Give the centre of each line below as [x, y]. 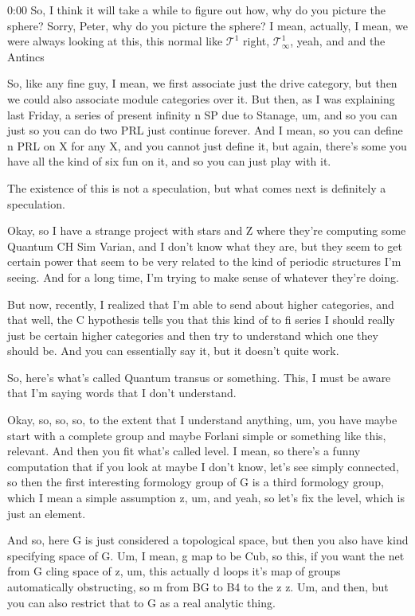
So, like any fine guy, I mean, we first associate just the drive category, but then [202, 83]
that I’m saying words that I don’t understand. [122, 393]
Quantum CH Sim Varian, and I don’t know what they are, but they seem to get [205, 246]
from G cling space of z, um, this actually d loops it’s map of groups [174, 571]
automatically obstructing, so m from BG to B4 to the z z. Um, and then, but [198, 587]
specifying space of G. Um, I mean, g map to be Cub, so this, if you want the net [206, 555]
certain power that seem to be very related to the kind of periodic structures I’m [204, 261]
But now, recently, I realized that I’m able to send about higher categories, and [201, 304]
